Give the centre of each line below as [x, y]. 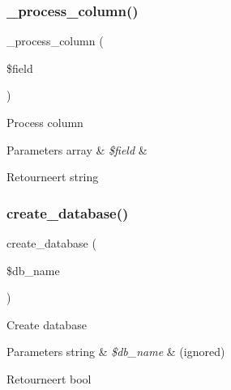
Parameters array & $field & [77, 149]
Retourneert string [53, 177]
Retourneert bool [49, 378]
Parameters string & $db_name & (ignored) [116, 352]
